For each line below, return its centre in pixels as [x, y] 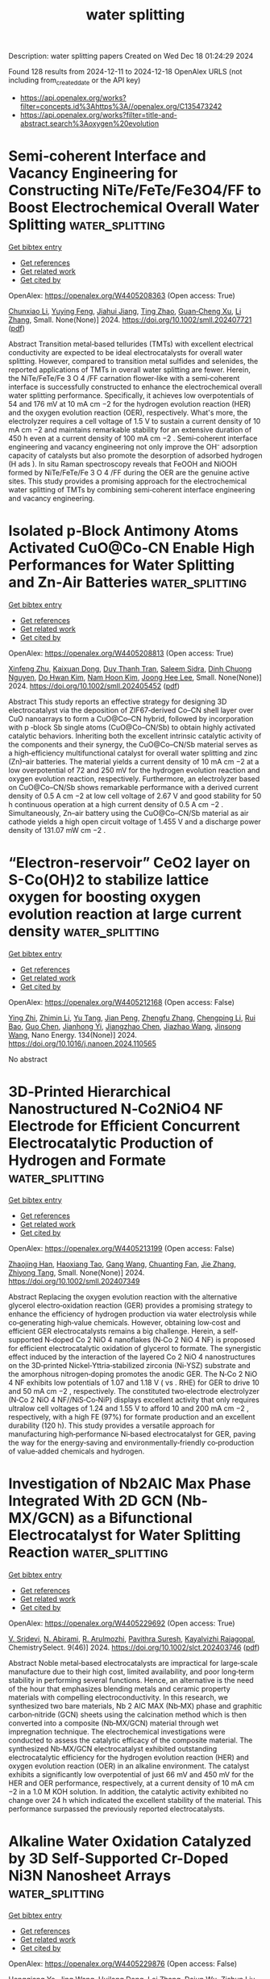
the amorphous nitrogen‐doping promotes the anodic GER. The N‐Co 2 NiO [133, 1374]
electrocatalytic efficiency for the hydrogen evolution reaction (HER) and [129, 1757]
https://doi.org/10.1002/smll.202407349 [74, 1281]
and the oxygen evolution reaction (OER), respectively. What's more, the [128, 412]
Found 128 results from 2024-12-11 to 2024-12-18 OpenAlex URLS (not [125, 72]
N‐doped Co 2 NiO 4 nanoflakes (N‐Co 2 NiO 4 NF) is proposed [150, 1339]
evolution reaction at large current [125, 914]
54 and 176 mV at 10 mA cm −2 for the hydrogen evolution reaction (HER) [130, 404]
